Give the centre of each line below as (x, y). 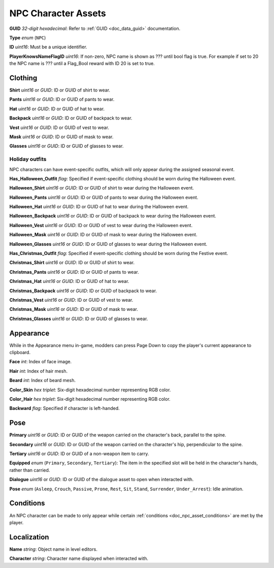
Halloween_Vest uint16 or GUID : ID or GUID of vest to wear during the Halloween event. (101, 225)
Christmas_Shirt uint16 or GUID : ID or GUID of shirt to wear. (72, 263)
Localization (29, 537)
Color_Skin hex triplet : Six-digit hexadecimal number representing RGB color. (90, 390)
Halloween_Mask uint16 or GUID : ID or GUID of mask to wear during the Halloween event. (103, 235)
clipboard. (20, 353)
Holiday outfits (28, 159)
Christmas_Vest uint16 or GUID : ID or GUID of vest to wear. (71, 300)
